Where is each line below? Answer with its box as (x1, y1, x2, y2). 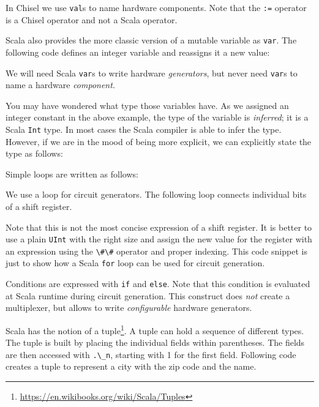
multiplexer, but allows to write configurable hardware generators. (6, 301, 252, 314)
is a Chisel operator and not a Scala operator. (6, 13, 178, 26)
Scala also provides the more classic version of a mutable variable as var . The (6, 34, 297, 47)
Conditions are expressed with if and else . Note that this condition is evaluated (6, 277, 310, 290)
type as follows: (6, 147, 63, 160)
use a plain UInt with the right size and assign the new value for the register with (6, 233, 312, 245)
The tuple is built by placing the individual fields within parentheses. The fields (6, 336, 305, 349)
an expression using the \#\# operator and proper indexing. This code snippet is (6, 244, 307, 257)
